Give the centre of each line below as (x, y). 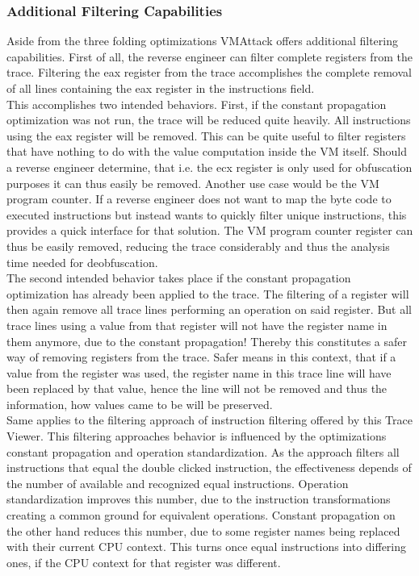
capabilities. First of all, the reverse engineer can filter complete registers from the (209, 56)
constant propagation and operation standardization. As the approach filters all (203, 451)
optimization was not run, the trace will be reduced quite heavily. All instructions (209, 120)
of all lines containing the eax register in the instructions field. (161, 88)
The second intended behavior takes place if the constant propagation (179, 278)
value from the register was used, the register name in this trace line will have (199, 372)
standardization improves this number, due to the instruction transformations (199, 499)
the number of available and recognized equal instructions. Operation (178, 483)
